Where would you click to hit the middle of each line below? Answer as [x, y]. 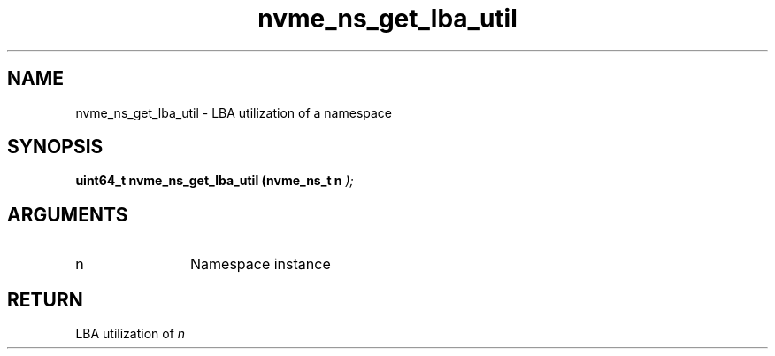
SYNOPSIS [55, 147]
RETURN [45, 299]
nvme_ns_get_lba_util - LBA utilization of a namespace [234, 112]
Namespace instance [261, 264]
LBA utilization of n [130, 334]
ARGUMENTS [68, 214]
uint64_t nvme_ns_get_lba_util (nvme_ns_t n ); [215, 181]
